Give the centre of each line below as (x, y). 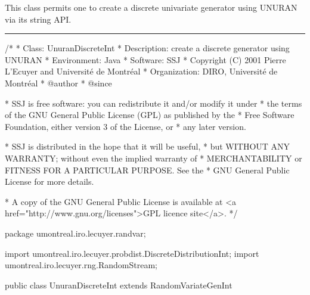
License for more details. (49, 181)
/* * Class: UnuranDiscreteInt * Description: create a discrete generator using (147, 48)
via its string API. (38, 19)
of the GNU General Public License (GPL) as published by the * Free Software (150, 115)
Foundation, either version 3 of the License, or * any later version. (125, 126)
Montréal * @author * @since (58, 83)
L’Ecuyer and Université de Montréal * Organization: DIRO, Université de (141, 71)
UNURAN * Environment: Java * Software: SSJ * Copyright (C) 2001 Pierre (145, 59)
